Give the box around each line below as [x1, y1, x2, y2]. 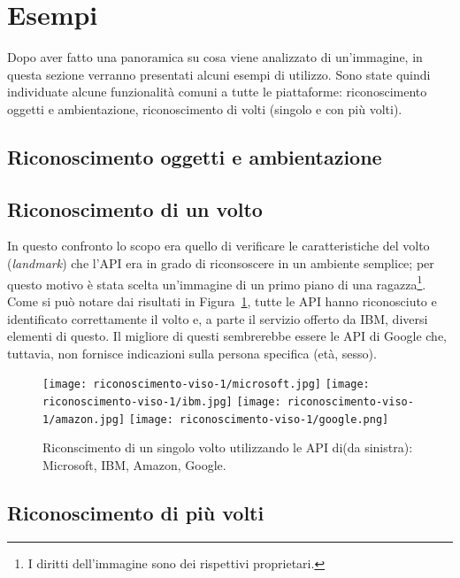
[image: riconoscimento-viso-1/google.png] [128, 412, 389, 426]
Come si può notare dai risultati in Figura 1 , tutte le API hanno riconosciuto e [7, 291, 437, 310]
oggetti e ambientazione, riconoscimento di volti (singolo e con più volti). [7, 99, 402, 118]
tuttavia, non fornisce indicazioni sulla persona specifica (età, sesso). [7, 343, 377, 362]
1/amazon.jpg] [42, 412, 126, 426]
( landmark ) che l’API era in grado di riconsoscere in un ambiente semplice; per [7, 254, 434, 273]
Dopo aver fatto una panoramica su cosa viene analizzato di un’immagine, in [7, 48, 423, 66]
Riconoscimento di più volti [7, 498, 264, 526]
